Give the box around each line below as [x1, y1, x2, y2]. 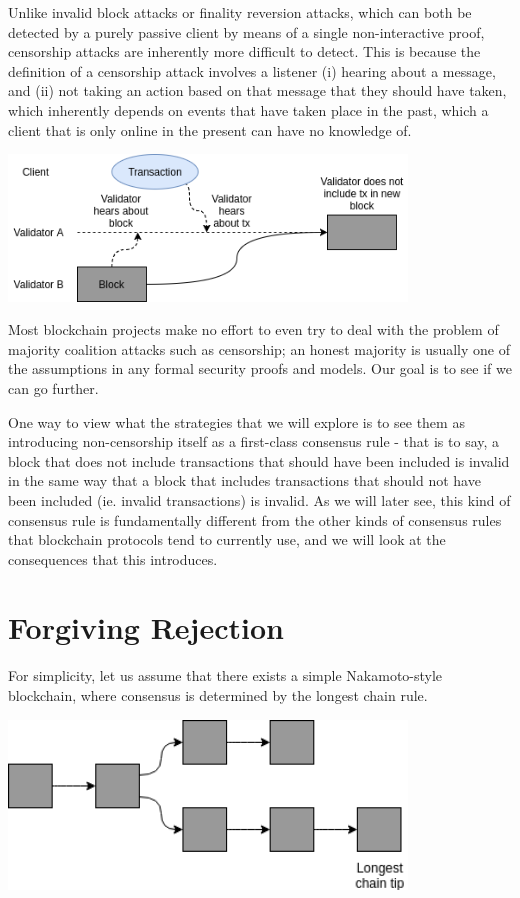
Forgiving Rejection [8, 607, 284, 648]
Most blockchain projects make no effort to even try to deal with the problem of [8, 319, 499, 340]
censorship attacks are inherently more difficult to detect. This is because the [8, 41, 481, 62]
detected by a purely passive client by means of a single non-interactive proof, [8, 21, 485, 42]
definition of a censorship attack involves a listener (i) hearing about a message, [8, 60, 496, 81]
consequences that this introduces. [8, 548, 218, 569]
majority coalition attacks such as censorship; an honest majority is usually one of [8, 338, 511, 359]
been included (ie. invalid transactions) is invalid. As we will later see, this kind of [8, 489, 511, 510]
